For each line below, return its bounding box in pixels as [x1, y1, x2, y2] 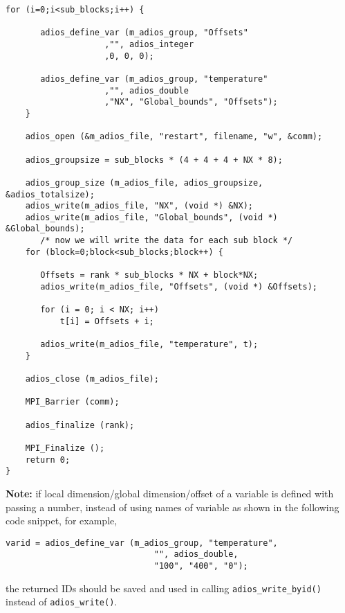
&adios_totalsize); [6, 189, 95, 199]
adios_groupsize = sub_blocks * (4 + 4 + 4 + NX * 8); [25, 154, 283, 165]
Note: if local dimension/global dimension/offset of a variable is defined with [6, 486, 334, 500]
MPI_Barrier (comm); [25, 397, 120, 407]
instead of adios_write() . [6, 594, 118, 609]
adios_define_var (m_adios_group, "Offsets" [40, 28, 248, 38]
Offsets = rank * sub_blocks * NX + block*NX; [40, 270, 259, 281]
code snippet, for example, [6, 513, 118, 528]
